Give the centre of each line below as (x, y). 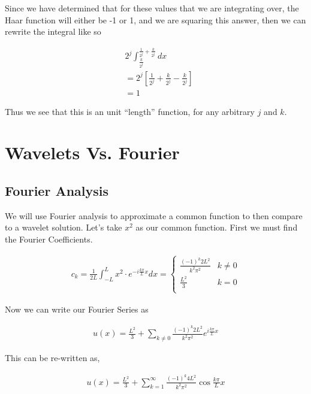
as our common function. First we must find (217, 227)
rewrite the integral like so (53, 31)
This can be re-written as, (52, 358)
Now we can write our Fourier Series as (77, 309)
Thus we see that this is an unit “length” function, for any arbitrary (130, 111)
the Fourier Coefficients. (49, 239)
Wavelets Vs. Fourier (92, 152)
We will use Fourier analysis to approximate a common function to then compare (154, 215)
